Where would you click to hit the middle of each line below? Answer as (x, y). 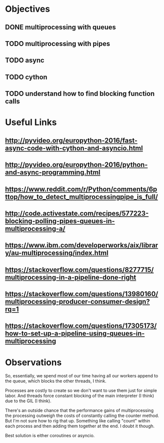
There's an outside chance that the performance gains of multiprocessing (79, 411)
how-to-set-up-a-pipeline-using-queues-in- (75, 333)
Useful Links (31, 122)
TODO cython (26, 77)
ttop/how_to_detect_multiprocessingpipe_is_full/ (82, 197)
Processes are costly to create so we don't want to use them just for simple (81, 391)
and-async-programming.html (53, 172)
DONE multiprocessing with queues (60, 27)
